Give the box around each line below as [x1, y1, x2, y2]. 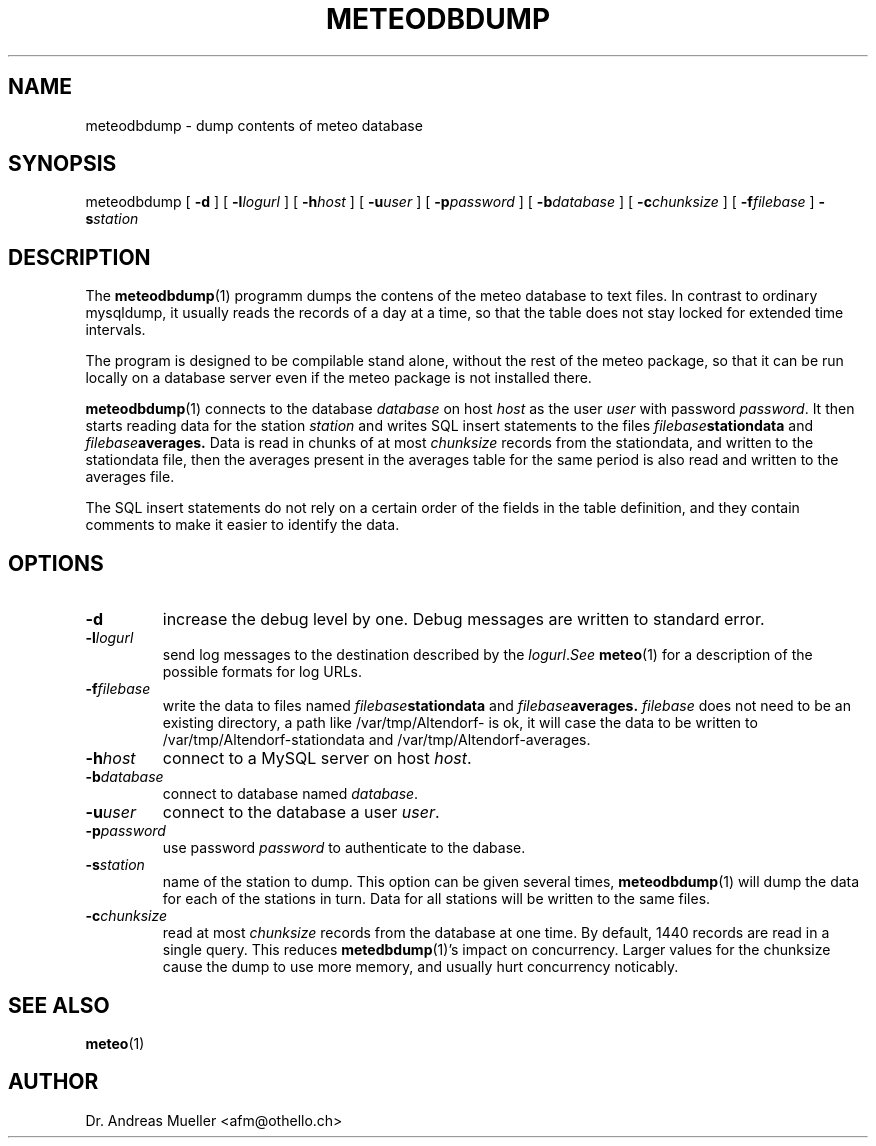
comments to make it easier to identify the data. [85, 516, 400, 534]
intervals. [85, 321, 146, 339]
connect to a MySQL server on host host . [162, 748, 472, 769]
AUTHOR [8, 1069, 99, 1095]
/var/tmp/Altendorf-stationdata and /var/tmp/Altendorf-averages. [162, 731, 591, 749]
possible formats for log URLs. [162, 663, 362, 681]
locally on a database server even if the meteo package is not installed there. [85, 369, 592, 387]
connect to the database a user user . [162, 802, 440, 823]
